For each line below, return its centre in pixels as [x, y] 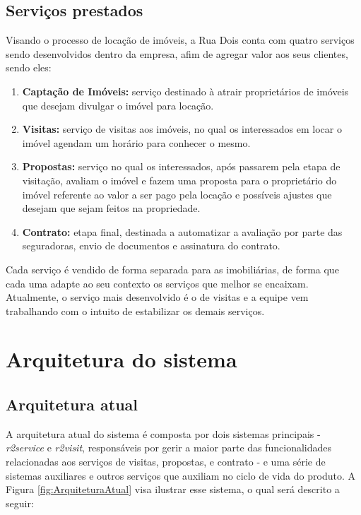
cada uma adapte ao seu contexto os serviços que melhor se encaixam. [157, 283]
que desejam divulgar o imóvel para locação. [118, 105]
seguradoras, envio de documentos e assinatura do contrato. [151, 245]
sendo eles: [29, 67]
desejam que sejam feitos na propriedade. [111, 208]
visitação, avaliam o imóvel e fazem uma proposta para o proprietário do [179, 180]
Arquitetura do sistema [122, 359]
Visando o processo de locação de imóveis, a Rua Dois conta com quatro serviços [180, 40]
